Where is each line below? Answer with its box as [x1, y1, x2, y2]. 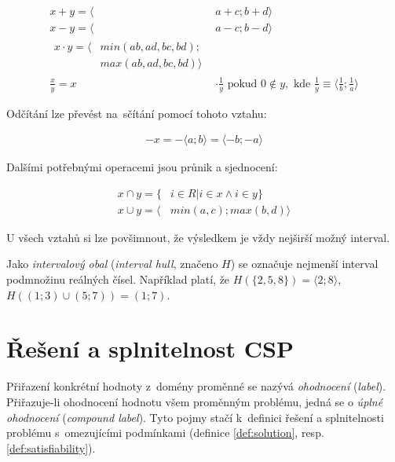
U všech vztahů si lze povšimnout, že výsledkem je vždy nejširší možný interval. [6, 229, 390, 245]
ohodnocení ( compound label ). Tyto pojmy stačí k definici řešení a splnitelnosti [6, 409, 384, 425]
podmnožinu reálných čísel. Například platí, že [6, 271, 230, 287]
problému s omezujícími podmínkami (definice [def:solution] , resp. [6, 424, 324, 441]
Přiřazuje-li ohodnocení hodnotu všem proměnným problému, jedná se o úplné [6, 393, 383, 409]
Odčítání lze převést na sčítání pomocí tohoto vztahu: [6, 104, 267, 121]
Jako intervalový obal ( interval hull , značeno [6, 255, 218, 272]
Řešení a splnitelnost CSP [6, 332, 294, 365]
